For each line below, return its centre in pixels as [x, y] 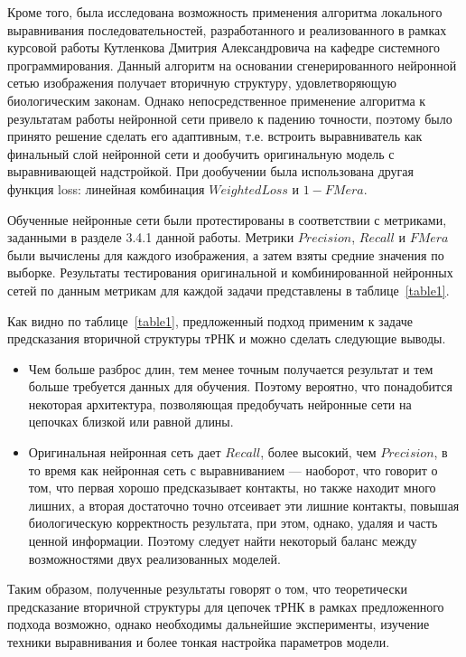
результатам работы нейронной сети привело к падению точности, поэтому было [230, 118]
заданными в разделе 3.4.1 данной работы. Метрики [151, 237]
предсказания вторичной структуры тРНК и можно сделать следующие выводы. [227, 338]
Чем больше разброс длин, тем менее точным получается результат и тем [231, 368]
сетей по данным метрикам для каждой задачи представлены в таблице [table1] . [228, 290]
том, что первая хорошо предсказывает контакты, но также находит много [232, 488]
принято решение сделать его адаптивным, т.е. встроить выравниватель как [215, 136]
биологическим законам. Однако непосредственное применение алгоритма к [217, 100]
